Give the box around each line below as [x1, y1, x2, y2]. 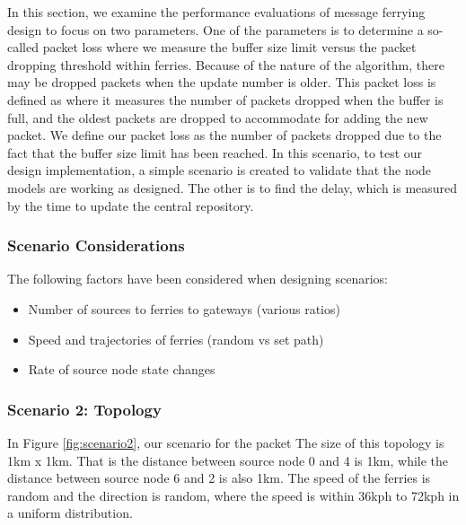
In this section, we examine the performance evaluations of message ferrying [7, 3, 426, 21]
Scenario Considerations [7, 234, 185, 257]
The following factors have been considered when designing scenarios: [7, 269, 388, 288]
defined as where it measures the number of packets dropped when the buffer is [7, 90, 444, 109]
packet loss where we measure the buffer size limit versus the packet [42, 38, 417, 57]
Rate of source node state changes [28, 360, 215, 379]
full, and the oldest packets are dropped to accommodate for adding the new [7, 108, 428, 127]
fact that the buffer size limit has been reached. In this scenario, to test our [7, 143, 423, 162]
